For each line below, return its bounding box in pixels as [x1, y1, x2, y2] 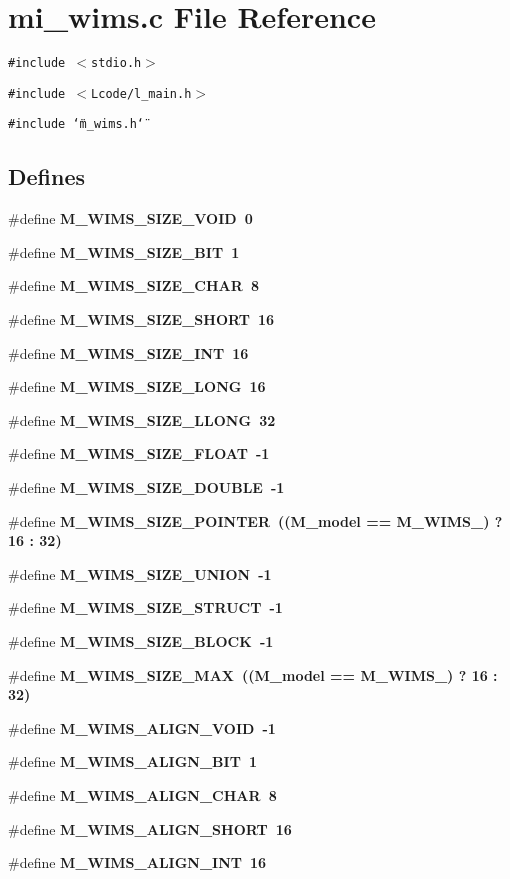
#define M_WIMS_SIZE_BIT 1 [8, 241, 240, 262]
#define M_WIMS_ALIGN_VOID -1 [8, 717, 276, 738]
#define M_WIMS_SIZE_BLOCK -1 [8, 631, 274, 652]
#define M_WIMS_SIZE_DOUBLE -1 [8, 477, 285, 498]
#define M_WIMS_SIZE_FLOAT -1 [8, 443, 270, 464]
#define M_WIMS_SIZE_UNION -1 [8, 563, 272, 584]
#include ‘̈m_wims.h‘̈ [8, 117, 145, 132]
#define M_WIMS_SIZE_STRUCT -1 [8, 597, 283, 618]
